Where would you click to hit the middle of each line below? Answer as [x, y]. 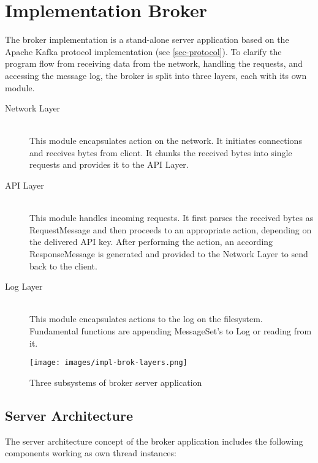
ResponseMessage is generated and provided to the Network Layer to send [169, 254]
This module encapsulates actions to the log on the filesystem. [146, 319]
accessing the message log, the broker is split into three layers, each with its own [156, 75]
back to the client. [63, 265]
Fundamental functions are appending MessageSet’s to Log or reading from [171, 331]
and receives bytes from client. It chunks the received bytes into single [161, 152]
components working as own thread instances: [91, 453]
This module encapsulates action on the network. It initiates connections [166, 141]
